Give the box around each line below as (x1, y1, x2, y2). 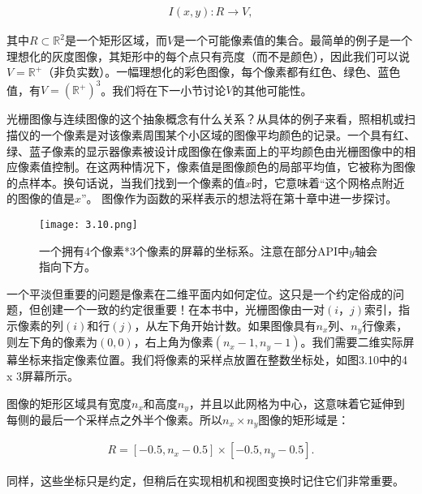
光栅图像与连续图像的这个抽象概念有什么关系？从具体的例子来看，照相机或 (6, 110, 404, 127)
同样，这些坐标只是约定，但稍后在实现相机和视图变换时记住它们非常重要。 (6, 472, 404, 489)
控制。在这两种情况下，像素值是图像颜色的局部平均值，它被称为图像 (51, 158, 416, 175)
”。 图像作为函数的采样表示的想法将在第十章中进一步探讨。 (81, 190, 398, 207)
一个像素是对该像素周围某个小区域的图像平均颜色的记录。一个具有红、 (40, 126, 416, 143)
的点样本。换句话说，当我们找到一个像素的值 (6, 174, 245, 191)
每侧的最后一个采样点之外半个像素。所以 (6, 411, 222, 427)
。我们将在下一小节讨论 (101, 81, 226, 98)
